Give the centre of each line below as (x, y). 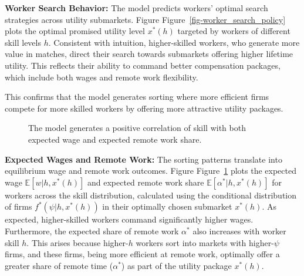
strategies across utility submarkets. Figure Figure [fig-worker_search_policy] (145, 19)
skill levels (23, 42)
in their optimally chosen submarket (167, 206)
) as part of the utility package (176, 265)
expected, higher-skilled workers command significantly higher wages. (129, 219)
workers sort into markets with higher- (205, 242)
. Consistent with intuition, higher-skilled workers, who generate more (174, 42)
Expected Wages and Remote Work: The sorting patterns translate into (143, 159)
